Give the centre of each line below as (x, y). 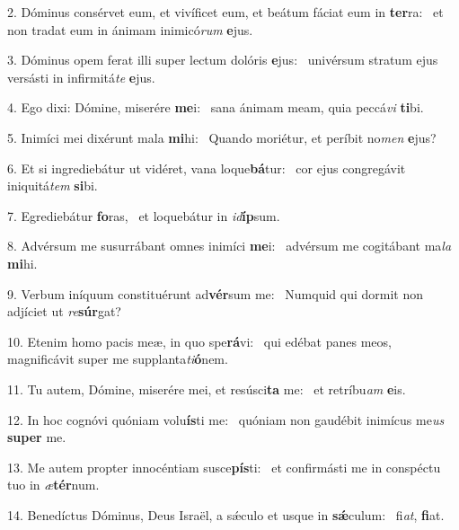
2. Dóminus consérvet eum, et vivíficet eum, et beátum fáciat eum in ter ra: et (225, 12)
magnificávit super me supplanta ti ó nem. (118, 359)
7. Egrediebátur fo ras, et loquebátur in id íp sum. (144, 215)
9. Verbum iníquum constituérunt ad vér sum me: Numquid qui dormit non (216, 293)
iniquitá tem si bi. (53, 185)
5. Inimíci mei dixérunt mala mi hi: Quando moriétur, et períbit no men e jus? (222, 137)
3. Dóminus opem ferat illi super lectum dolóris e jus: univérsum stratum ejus (223, 60)
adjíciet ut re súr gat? (64, 311)
